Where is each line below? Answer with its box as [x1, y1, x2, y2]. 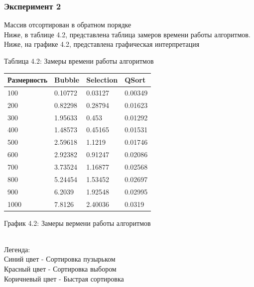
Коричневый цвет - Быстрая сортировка [4, 273, 124, 284]
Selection [86, 75, 118, 85]
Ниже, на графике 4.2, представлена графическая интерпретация [4, 39, 200, 49]
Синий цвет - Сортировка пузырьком [4, 254, 116, 264]
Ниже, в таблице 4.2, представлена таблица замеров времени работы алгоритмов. [4, 29, 251, 39]
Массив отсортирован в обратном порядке [4, 19, 131, 30]
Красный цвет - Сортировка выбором [4, 264, 117, 274]
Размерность [7, 75, 48, 85]
